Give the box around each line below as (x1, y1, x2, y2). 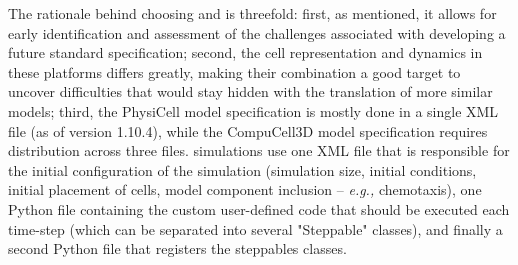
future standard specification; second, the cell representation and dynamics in (8, 42, 483, 63)
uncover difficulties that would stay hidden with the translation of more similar (8, 81, 493, 102)
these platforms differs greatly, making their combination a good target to (8, 61, 461, 82)
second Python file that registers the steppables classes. (8, 238, 347, 259)
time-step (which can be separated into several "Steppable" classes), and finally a (8, 218, 503, 239)
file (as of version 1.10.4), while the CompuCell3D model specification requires (8, 120, 488, 141)
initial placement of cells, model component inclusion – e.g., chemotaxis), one (8, 179, 482, 200)
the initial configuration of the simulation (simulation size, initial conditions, (8, 159, 477, 180)
